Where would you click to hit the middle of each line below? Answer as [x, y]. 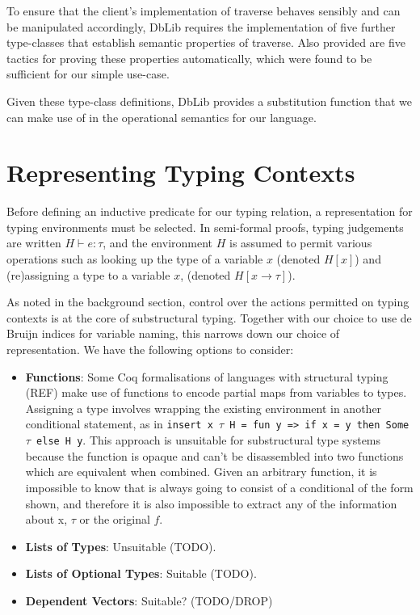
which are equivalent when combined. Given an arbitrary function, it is [201, 472]
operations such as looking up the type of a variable [135, 259]
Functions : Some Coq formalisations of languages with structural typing [207, 376]
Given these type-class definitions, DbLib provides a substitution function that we [209, 101]
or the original [115, 519]
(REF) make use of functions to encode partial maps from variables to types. [216, 392]
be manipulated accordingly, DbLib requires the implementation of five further [201, 26]
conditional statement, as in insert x [119, 424]
